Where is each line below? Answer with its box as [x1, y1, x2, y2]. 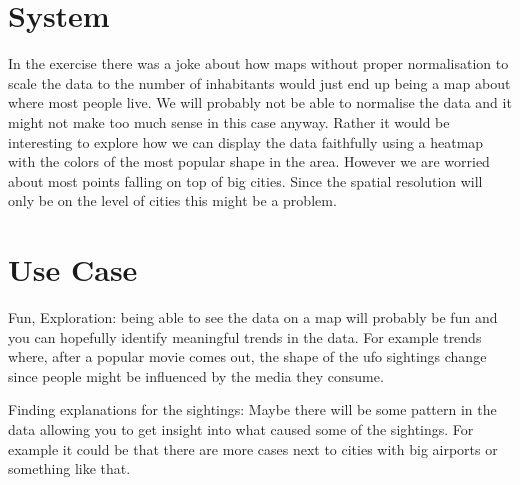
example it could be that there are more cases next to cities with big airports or [8, 438, 498, 459]
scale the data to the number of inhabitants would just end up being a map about [8, 72, 511, 93]
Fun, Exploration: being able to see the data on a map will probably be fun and [8, 307, 498, 327]
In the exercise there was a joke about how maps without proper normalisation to [8, 53, 509, 74]
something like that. [8, 458, 131, 479]
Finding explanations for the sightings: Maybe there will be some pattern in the [8, 399, 497, 420]
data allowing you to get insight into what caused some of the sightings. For [8, 418, 474, 439]
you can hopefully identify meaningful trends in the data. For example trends [8, 326, 482, 347]
